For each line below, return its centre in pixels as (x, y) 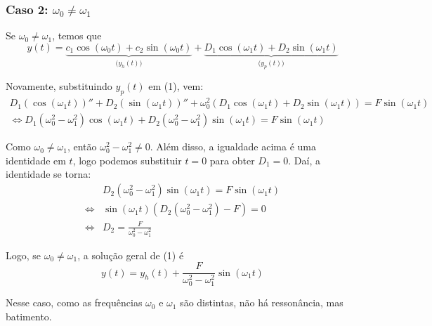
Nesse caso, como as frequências (74, 302)
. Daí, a (304, 160)
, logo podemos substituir (127, 160)
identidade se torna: (48, 174)
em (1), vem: (176, 86)
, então (82, 146)
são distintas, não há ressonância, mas (262, 302)
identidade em (36, 160)
